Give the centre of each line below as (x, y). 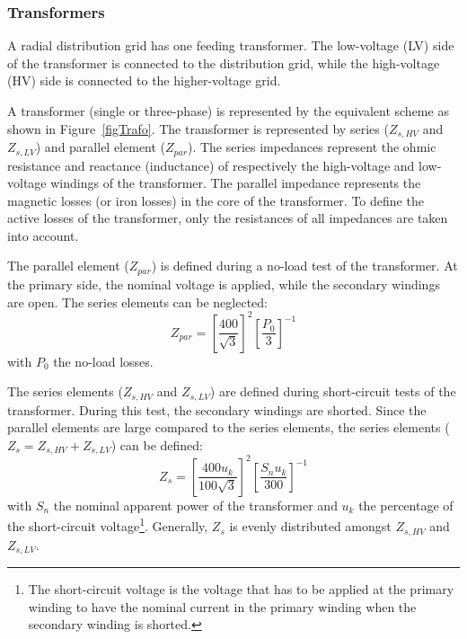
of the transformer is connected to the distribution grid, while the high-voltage (224, 62)
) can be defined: (157, 444)
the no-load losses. (103, 361)
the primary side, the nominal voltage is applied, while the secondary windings (224, 284)
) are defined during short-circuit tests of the (333, 391)
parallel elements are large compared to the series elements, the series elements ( (229, 427)
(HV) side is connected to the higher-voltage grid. (144, 80)
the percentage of (406, 505)
